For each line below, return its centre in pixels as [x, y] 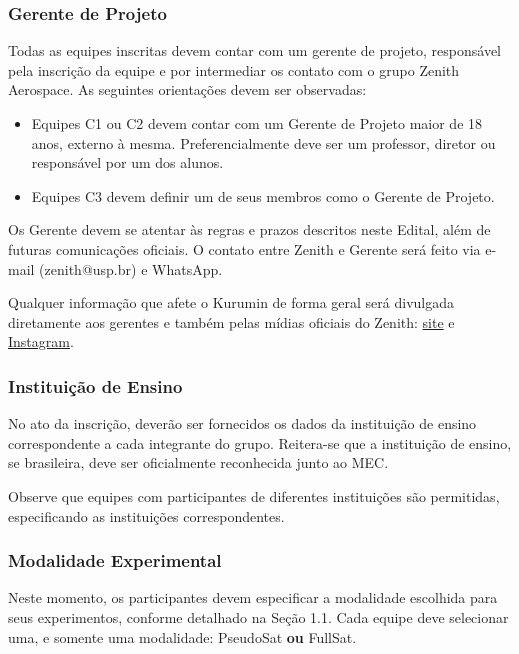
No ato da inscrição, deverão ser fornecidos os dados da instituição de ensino [242, 423]
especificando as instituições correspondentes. [146, 515]
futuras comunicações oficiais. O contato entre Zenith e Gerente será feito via [244, 248]
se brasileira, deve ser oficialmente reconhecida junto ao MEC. [198, 462]
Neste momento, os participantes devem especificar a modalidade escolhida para [253, 597]
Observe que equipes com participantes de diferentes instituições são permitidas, [254, 495]
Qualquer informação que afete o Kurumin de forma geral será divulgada [231, 302]
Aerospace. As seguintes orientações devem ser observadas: [187, 89]
